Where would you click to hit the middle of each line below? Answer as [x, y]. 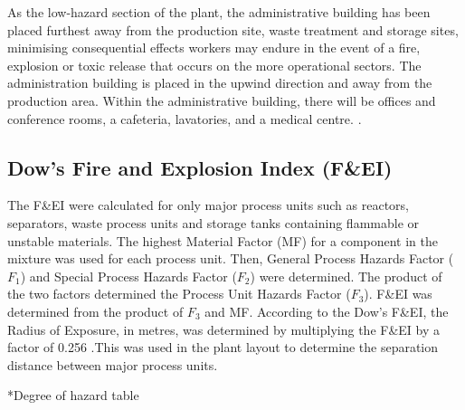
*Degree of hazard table [73, 395]
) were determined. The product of [346, 276]
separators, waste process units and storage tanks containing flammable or [214, 222]
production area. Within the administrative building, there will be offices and [222, 100]
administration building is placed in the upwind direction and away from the [220, 83]
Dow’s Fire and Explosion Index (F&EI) [200, 167]
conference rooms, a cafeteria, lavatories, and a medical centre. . [185, 118]
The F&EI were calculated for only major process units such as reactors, [208, 205]
